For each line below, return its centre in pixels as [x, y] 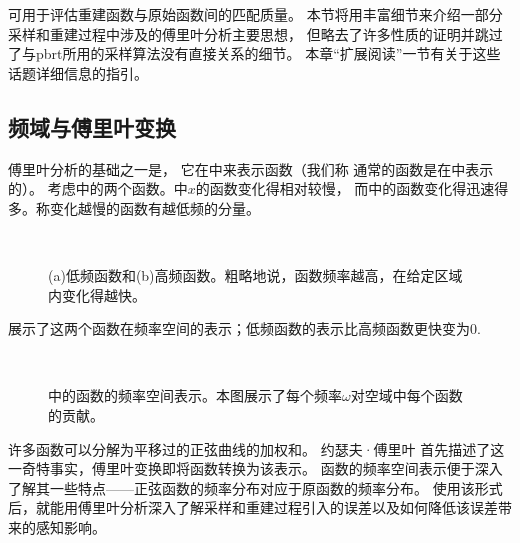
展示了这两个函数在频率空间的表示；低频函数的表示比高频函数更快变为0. [244, 328]
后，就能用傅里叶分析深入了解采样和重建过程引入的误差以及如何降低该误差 [253, 507]
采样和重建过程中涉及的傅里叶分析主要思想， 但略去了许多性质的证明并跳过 [255, 33]
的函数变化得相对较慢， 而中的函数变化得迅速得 [352, 188]
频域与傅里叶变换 [92, 126]
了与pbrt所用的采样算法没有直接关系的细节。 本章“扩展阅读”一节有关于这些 [254, 53]
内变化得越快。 [97, 294]
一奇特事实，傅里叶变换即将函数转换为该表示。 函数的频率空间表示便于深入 [255, 468]
